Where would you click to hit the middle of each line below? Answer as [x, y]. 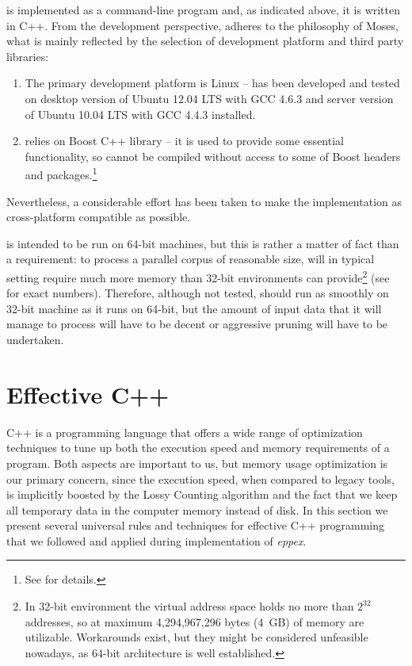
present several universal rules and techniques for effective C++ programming [196, 525]
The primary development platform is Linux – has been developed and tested [212, 83]
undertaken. [35, 339]
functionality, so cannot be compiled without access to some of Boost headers [213, 156]
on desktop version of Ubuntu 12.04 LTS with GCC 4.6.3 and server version [209, 98]
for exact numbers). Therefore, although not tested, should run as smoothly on [198, 293]
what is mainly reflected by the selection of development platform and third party [205, 41]
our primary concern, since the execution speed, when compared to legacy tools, [201, 478]
